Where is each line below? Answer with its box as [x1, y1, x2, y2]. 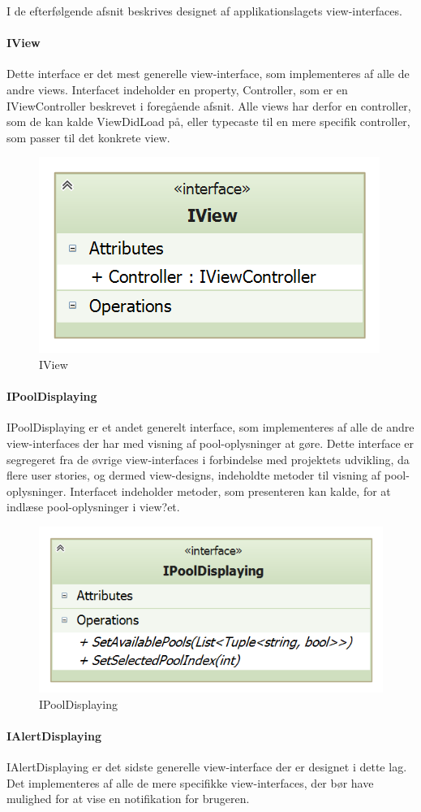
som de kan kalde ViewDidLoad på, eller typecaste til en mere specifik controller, [6, 113, 410, 130]
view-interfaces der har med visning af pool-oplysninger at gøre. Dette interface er [6, 434, 414, 451]
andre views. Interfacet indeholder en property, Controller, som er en [6, 80, 348, 98]
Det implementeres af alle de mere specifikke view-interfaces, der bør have [6, 774, 374, 791]
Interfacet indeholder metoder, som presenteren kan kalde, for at [70, 482, 391, 499]
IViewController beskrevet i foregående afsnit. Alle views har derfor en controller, [6, 97, 411, 114]
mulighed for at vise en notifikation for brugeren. [6, 790, 250, 807]
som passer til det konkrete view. [6, 128, 170, 145]
